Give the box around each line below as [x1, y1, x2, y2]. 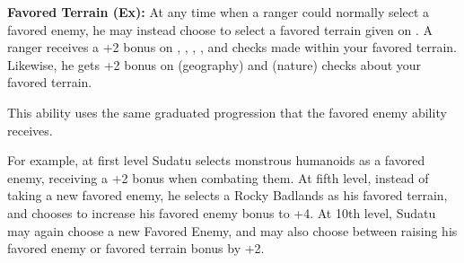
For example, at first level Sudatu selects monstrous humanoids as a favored [7, 151, 425, 170]
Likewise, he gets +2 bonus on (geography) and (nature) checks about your [7, 55, 422, 74]
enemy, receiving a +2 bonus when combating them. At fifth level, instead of [7, 168, 429, 187]
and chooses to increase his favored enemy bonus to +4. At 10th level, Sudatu [7, 203, 436, 222]
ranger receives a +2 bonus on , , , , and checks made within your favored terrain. [7, 38, 457, 57]
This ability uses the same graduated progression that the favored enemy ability [7, 102, 447, 121]
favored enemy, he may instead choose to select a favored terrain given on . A [7, 20, 433, 39]
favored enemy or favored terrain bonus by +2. [7, 239, 265, 258]
